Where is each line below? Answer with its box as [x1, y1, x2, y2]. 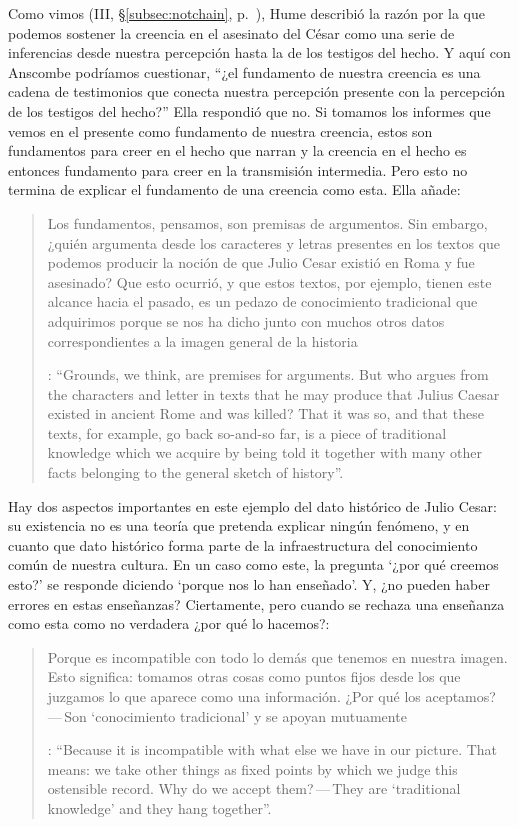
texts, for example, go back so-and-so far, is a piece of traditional [47, 422, 447, 443]
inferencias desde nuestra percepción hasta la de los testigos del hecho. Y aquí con [8, 42, 511, 63]
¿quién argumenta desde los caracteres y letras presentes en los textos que [47, 232, 501, 253]
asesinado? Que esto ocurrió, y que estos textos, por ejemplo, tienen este [47, 271, 492, 292]
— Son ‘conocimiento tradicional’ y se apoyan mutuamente [47, 705, 407, 726]
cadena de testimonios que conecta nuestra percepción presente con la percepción [8, 81, 506, 102]
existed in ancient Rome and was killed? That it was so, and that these [47, 403, 484, 424]
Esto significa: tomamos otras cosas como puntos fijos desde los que [47, 666, 461, 687]
